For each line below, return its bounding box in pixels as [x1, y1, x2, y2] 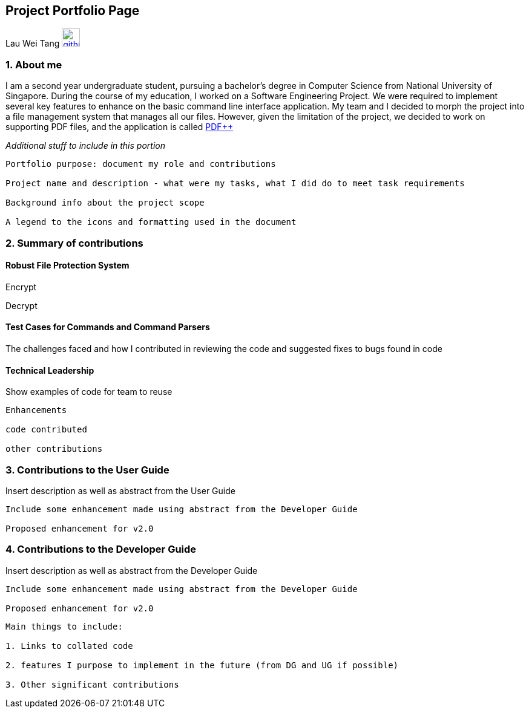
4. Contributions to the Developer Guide [5, 543, 197, 556]
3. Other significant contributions [5, 679, 179, 689]
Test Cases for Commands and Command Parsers [5, 322, 210, 333]
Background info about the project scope [5, 198, 205, 208]
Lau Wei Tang [5, 38, 60, 49]
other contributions [5, 444, 103, 454]
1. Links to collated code [5, 640, 133, 651]
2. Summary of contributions [5, 236, 143, 249]
